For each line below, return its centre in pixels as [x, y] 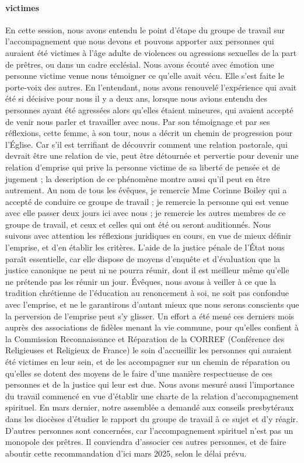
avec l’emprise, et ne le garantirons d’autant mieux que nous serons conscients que [152, 304]
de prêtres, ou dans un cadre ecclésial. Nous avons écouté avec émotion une [140, 64]
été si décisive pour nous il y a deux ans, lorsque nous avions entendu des [137, 98]
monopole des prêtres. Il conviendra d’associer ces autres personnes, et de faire [146, 442]
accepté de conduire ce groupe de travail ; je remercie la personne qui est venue [147, 201]
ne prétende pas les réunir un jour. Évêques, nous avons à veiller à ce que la [141, 281]
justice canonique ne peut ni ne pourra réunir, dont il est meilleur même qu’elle [147, 270]
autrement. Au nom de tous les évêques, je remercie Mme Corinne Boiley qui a [146, 190]
